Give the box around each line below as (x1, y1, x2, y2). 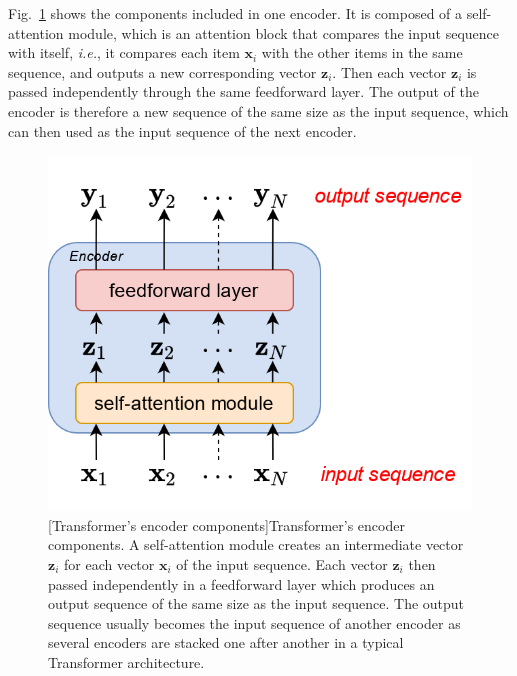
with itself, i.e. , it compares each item (8, 42, 240, 63)
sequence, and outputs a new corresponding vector (8, 61, 317, 82)
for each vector (63, 553, 155, 574)
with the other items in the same (261, 42, 463, 63)
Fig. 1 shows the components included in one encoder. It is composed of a (8, 3, 463, 23)
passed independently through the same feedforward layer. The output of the (8, 81, 479, 102)
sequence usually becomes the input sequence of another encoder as (48, 612, 461, 633)
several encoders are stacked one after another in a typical (48, 632, 404, 653)
